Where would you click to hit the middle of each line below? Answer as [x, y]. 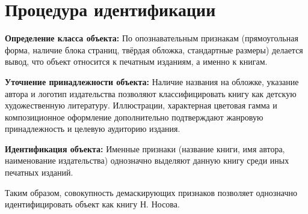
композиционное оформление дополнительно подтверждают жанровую [134, 117]
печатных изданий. [39, 172]
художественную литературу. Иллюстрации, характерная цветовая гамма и [141, 105]
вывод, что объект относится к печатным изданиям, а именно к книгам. [136, 61]
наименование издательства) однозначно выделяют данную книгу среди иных [147, 160]
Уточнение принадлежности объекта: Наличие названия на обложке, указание [152, 81]
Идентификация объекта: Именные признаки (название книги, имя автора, [145, 148]
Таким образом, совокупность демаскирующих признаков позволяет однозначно [151, 192]
